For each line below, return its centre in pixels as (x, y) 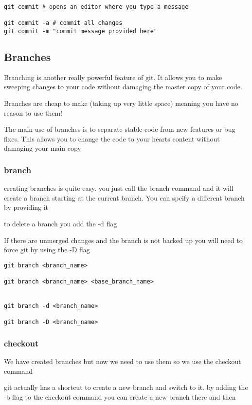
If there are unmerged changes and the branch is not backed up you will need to (123, 240)
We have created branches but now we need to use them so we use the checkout (123, 361)
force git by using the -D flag (47, 250)
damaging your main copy (43, 148)
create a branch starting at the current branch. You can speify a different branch (124, 197)
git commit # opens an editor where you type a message (96, 7)
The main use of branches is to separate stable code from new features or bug (120, 129)
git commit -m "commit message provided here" (81, 31)
